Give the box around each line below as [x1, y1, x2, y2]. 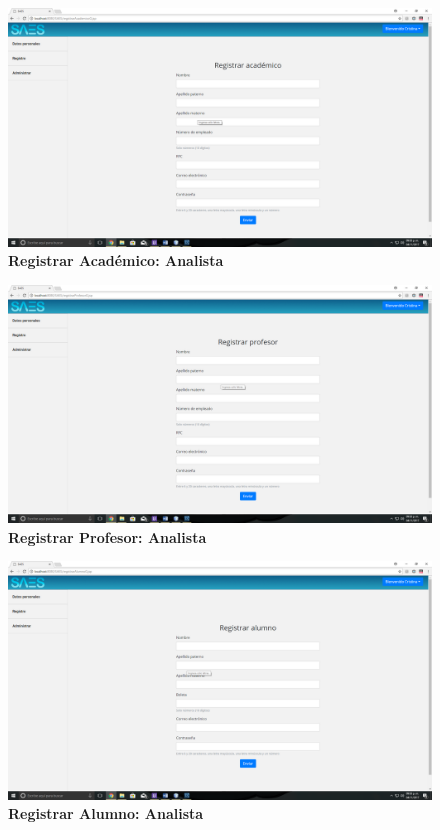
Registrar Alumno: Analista [8, 803, 204, 824]
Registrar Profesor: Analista [8, 526, 207, 547]
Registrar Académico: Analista [8, 250, 224, 271]
